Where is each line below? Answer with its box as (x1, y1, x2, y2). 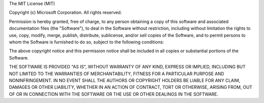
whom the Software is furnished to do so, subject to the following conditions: (9, 39, 164, 45)
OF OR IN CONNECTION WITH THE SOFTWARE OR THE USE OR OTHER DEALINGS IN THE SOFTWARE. (9, 91, 219, 97)
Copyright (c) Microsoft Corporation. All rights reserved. (9, 10, 122, 16)
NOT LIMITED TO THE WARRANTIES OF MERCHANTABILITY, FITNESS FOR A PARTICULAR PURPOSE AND (9, 71, 224, 77)
